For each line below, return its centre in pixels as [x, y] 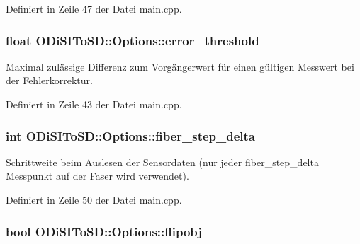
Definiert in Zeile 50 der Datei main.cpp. [94, 199]
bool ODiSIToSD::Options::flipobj [104, 231]
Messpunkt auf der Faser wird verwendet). [97, 176]
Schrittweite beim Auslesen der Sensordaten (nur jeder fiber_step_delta [162, 162]
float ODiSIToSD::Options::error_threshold [133, 40]
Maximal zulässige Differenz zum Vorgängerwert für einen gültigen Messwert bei [180, 66]
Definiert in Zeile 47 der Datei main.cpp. [94, 8]
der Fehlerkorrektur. [49, 80]
